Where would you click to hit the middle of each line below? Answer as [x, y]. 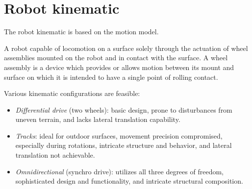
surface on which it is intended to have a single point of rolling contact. [111, 77]
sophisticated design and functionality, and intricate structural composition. [129, 181]
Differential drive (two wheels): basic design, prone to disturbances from [124, 109]
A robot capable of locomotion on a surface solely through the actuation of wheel [126, 48]
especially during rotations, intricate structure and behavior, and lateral [124, 145]
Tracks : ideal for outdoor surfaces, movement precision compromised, [119, 135]
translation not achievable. [55, 155]
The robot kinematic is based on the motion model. [81, 32]
